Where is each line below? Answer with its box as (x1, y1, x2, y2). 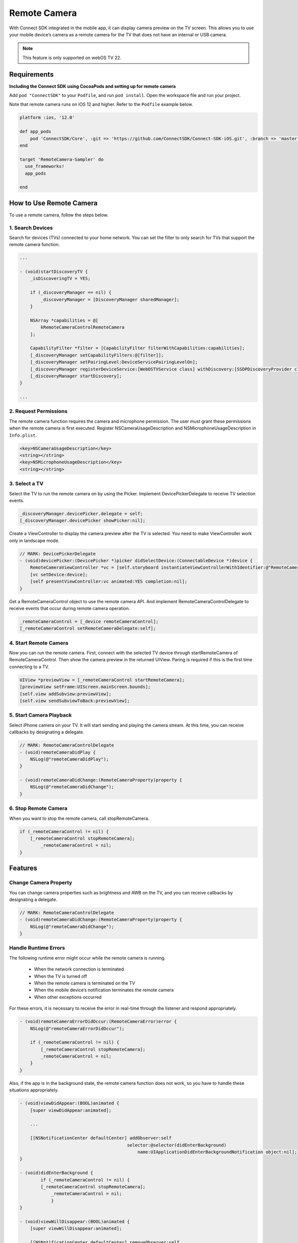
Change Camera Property (9, 879, 73, 886)
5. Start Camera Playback (9, 711, 72, 718)
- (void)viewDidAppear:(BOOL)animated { (19, 1100, 119, 1106)
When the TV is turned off (34, 973, 87, 979)
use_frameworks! (25, 164, 65, 169)
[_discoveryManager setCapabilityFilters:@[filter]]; (30, 352, 164, 358)
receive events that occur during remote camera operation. (9, 605, 130, 611)
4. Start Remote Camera (9, 639, 69, 646)
